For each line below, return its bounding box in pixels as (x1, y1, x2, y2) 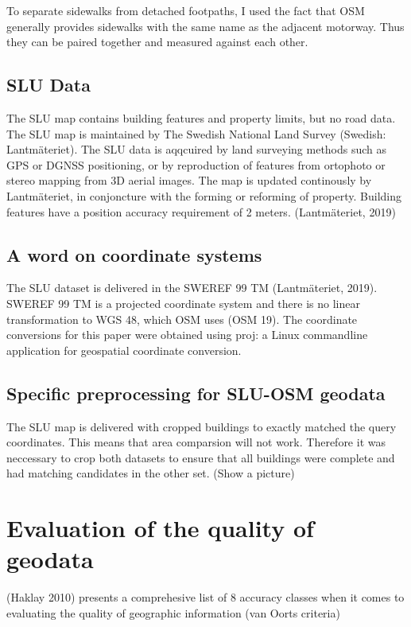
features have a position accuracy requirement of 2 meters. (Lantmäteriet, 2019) (6, 203, 396, 220)
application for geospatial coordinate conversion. (6, 341, 242, 358)
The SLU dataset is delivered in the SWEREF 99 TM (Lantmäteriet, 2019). (6, 279, 378, 296)
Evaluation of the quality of (6, 512, 314, 544)
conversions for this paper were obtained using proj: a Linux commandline (6, 326, 368, 343)
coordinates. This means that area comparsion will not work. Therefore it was (6, 434, 386, 450)
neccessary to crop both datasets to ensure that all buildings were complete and (6, 449, 395, 465)
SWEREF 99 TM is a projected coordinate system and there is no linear (6, 294, 360, 311)
